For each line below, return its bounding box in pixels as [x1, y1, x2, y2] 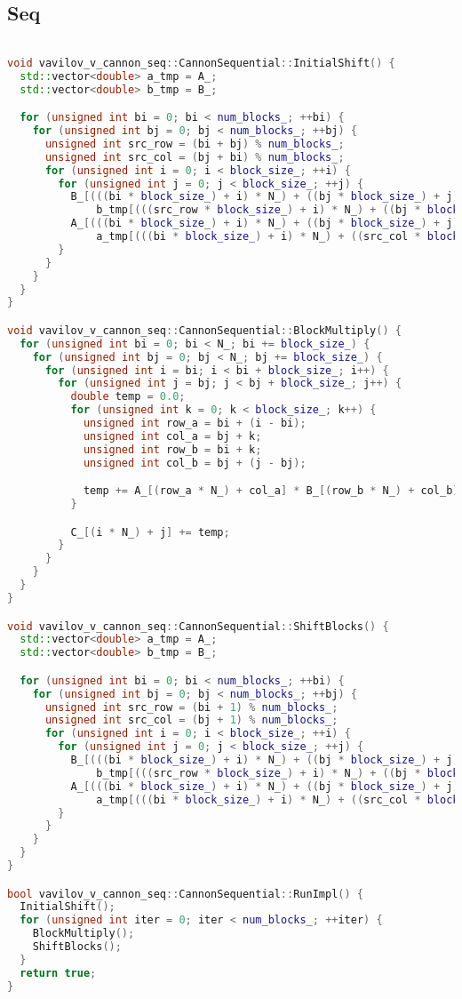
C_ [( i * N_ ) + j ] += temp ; [70, 525, 230, 539]
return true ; [20, 966, 97, 979]
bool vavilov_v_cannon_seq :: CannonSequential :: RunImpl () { [7, 887, 363, 900]
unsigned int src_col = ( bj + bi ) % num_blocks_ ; [44, 150, 345, 164]
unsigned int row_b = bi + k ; [83, 443, 262, 456]
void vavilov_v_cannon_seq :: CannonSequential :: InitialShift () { [7, 56, 395, 69]
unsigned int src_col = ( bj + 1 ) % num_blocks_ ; [44, 714, 339, 727]
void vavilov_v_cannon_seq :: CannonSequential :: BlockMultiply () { [7, 324, 402, 337]
